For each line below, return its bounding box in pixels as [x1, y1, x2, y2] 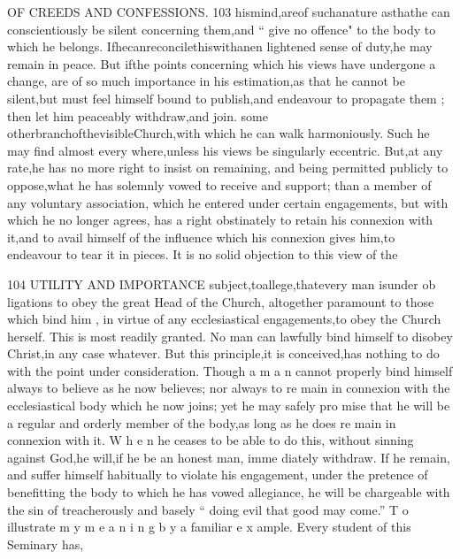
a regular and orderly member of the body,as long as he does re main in [7, 413, 396, 432]
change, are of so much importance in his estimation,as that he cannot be [7, 72, 405, 90]
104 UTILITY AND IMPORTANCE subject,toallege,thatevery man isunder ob [7, 274, 436, 293]
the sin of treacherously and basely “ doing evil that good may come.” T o [7, 500, 409, 518]
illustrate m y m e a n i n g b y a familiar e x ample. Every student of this [7, 517, 411, 536]
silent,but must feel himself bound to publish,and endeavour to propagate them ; [7, 88, 445, 107]
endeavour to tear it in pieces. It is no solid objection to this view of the [7, 245, 398, 264]
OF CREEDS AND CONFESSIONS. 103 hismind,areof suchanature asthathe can [7, 3, 450, 20]
